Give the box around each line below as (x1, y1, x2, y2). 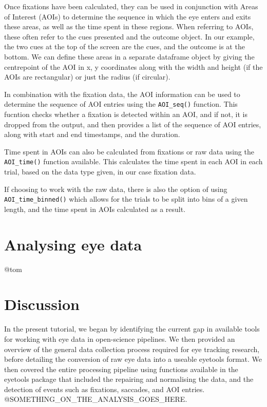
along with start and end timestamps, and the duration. (4, 129, 180, 140)
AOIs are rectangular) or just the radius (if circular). (4, 71, 170, 82)
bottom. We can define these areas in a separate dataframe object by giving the (4, 51, 255, 62)
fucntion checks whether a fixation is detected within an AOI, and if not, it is (4, 109, 247, 119)
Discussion (4, 294, 80, 315)
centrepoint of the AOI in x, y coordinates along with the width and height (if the (4, 61, 263, 72)
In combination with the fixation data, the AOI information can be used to (4, 88, 240, 99)
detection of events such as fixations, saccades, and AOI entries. (4, 383, 205, 394)
